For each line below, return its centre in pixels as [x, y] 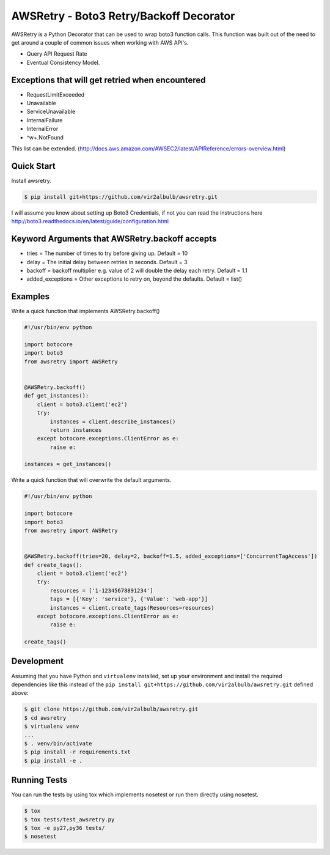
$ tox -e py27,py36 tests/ [64, 828]
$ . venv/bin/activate [58, 743]
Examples [31, 297]
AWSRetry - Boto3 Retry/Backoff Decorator [123, 16]
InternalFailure [45, 120]
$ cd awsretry [45, 718]
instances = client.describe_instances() [113, 421]
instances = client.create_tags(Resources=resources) [132, 608]
